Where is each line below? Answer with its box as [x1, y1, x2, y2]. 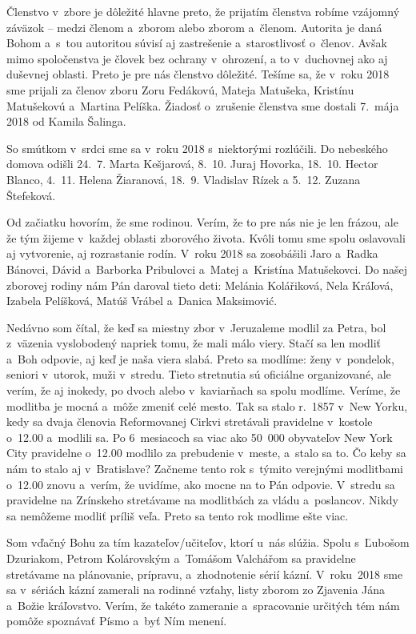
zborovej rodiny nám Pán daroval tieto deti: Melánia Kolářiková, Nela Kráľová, [6, 276, 394, 293]
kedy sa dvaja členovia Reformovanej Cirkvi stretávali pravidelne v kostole [6, 413, 373, 430]
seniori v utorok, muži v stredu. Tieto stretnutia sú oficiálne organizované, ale [6, 366, 391, 383]
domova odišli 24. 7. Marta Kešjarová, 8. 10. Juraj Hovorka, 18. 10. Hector [6, 155, 378, 172]
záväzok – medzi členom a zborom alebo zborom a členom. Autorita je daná [6, 18, 382, 35]
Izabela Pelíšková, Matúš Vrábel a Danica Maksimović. [6, 292, 278, 309]
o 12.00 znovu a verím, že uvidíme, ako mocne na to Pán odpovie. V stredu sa [6, 475, 395, 492]
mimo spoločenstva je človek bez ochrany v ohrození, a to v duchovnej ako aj [6, 50, 388, 66]
